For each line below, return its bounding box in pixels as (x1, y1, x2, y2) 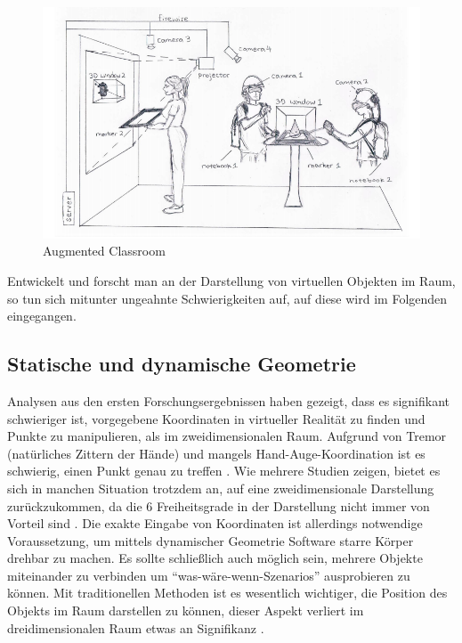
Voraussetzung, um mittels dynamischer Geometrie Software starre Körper (7, 531, 414, 549)
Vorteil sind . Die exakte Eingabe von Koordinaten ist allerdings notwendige (7, 514, 423, 533)
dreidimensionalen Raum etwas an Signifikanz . (7, 618, 264, 637)
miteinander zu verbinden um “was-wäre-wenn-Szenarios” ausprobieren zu (7, 566, 410, 584)
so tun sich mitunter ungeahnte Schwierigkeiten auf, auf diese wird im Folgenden (7, 289, 448, 307)
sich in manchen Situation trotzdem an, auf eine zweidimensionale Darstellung (7, 478, 434, 497)
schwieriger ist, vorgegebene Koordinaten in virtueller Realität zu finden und (7, 409, 426, 427)
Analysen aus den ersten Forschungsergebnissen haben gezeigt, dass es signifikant (7, 391, 450, 410)
